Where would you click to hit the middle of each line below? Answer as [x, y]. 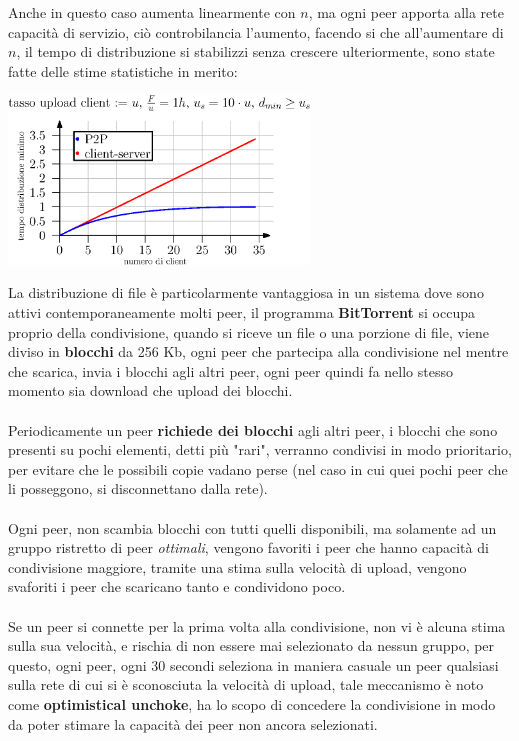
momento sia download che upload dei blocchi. [150, 390]
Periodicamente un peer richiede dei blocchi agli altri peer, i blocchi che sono [253, 429]
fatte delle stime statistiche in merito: [123, 70]
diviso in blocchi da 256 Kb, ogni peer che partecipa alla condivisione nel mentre [258, 351]
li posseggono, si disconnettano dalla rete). [138, 488]
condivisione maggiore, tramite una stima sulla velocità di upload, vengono [237, 566]
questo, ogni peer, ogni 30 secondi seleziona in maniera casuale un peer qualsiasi [253, 664]
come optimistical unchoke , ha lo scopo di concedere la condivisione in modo [252, 703]
